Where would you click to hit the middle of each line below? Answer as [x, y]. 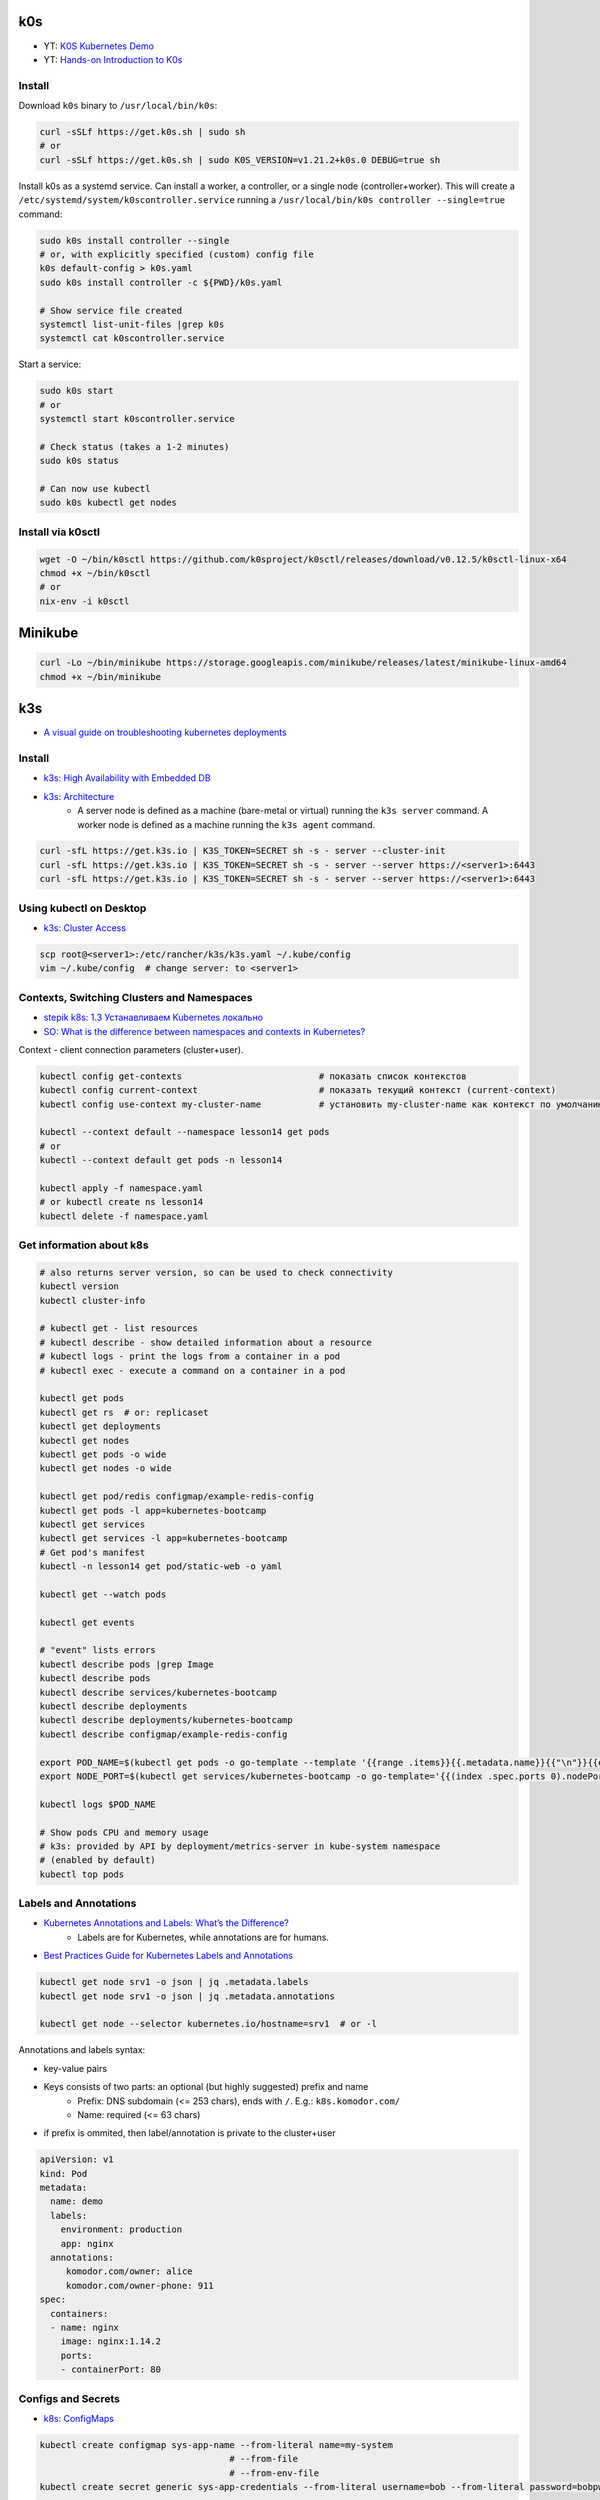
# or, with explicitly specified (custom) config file [176, 254]
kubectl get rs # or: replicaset [124, 1412]
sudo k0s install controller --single [134, 240]
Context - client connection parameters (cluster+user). [131, 1049]
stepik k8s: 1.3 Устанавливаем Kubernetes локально [153, 1017]
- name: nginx [85, 2327]
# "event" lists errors [98, 1650]
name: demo [77, 2201]
